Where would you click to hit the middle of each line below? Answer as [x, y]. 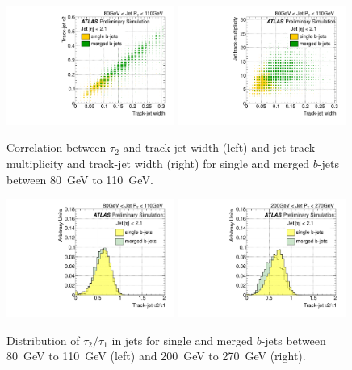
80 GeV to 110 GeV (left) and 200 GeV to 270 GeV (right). [156, 356]
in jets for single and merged [182, 340]
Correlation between [57, 147]
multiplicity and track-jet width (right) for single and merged [158, 163]
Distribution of [43, 340]
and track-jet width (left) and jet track [219, 147]
